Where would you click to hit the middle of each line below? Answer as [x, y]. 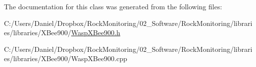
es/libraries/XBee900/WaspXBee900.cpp [66, 58]
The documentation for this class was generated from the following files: [113, 6]
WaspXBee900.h [96, 33]
